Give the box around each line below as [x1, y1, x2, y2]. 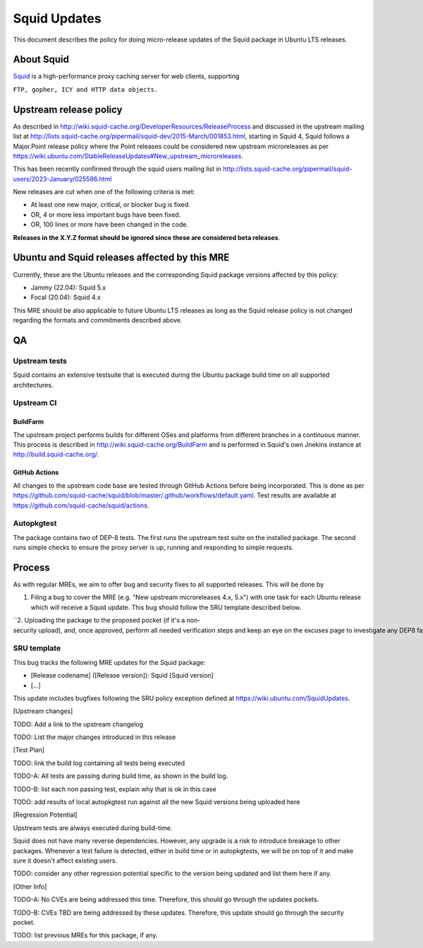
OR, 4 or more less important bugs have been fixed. [30, 210, 181, 219]
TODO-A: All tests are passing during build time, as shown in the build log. [13, 772, 228, 780]
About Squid [13, 54, 70, 66]
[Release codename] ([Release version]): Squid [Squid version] [30, 671, 214, 680]
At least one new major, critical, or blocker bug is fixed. [30, 200, 190, 209]
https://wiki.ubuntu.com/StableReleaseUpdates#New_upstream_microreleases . [13, 152, 243, 160]
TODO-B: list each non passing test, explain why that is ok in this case [13, 784, 216, 793]
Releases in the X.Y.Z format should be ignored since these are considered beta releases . [13, 233, 281, 241]
